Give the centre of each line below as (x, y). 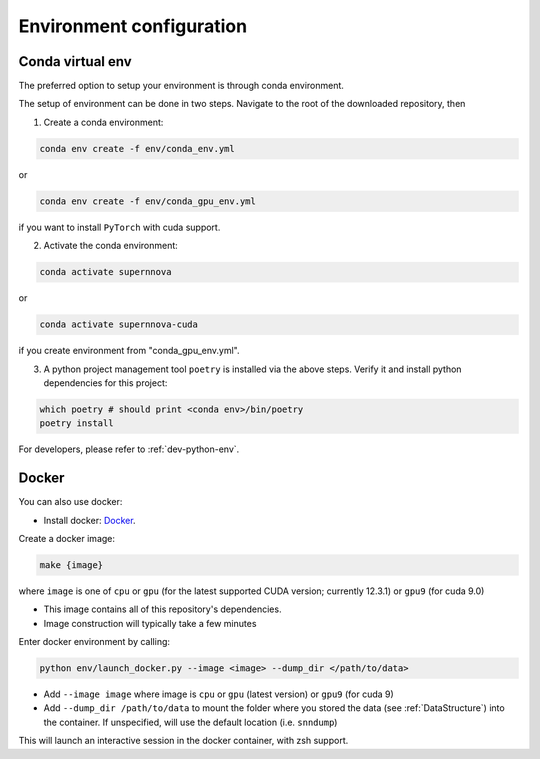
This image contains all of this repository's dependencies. (162, 609)
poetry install (76, 423)
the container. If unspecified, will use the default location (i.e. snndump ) (190, 722)
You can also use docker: (70, 502)
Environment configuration (133, 26)
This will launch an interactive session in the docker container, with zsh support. (183, 741)
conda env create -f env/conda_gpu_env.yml (148, 201)
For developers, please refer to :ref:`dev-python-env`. (129, 449)
